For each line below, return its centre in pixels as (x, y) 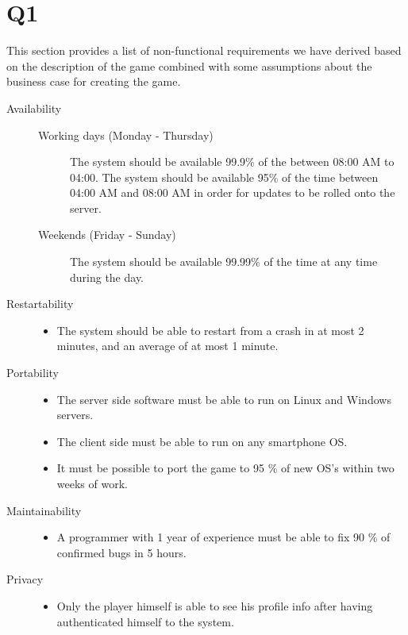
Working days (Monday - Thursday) (126, 135)
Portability (33, 373)
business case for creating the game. (94, 81)
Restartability (40, 304)
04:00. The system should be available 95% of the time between (224, 177)
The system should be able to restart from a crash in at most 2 (210, 330)
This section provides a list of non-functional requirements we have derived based (204, 50)
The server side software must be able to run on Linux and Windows (224, 399)
